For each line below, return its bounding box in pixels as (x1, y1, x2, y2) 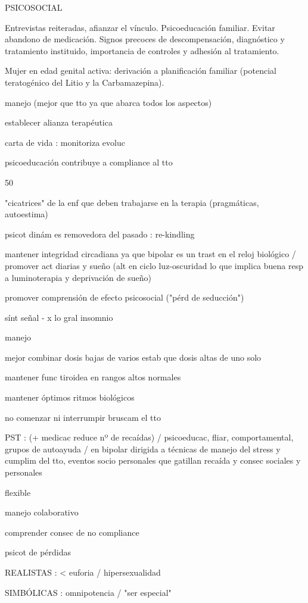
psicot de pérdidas (5, 546, 71, 558)
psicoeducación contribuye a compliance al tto (5, 156, 173, 168)
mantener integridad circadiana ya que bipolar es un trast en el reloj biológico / (5, 248, 296, 260)
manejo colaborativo (5, 506, 79, 518)
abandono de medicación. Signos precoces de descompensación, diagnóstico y (5, 33, 285, 45)
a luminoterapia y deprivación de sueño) (5, 271, 151, 283)
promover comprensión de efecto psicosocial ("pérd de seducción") (5, 291, 244, 304)
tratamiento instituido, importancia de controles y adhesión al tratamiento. (5, 44, 279, 57)
